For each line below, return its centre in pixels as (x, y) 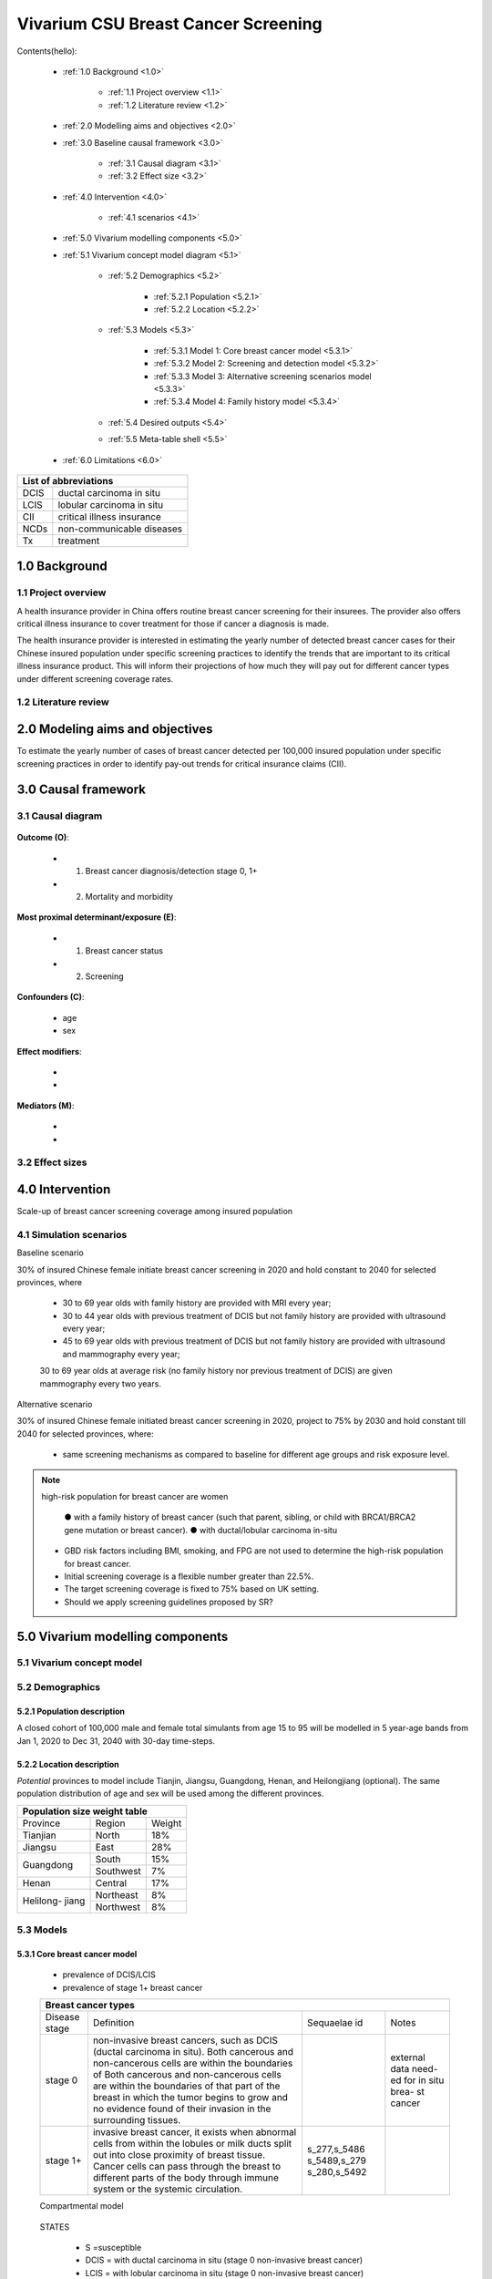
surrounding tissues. (137, 2120)
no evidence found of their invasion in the (182, 2109)
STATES (55, 2227)
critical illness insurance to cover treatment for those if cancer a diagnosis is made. (173, 624)
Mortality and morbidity (129, 897)
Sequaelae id (335, 2023)
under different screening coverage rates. (95, 678)
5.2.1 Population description (71, 1711)
